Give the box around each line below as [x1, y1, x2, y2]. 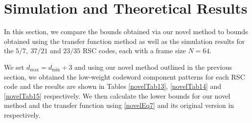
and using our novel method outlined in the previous [74, 61, 232, 72]
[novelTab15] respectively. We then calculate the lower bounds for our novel [4, 90, 230, 101]
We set [4, 61, 24, 72]
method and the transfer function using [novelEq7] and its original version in [4, 100, 234, 110]
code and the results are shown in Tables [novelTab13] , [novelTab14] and [4, 81, 222, 91]
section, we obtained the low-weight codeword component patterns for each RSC [4, 71, 245, 82]
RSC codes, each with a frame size [83, 45, 186, 56]
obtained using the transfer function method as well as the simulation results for [4, 36, 245, 46]
